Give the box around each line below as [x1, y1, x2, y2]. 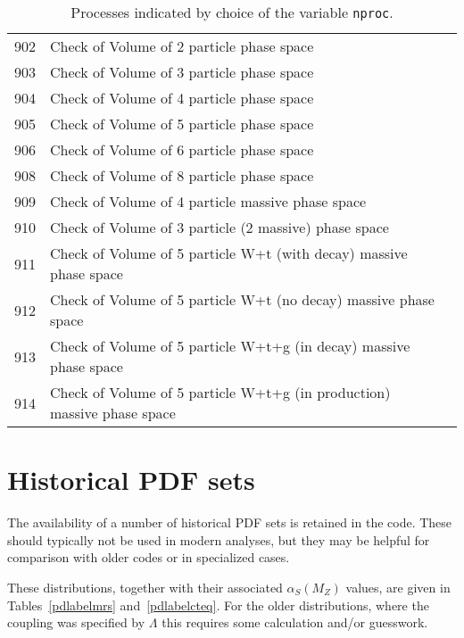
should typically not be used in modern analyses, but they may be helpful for [7, 530, 430, 549]
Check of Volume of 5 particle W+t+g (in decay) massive [50, 336, 410, 356]
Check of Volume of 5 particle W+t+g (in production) [50, 382, 391, 402]
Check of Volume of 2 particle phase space [50, 36, 314, 56]
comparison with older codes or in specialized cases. [7, 548, 290, 567]
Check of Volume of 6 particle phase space [50, 139, 314, 160]
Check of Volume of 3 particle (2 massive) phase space [50, 217, 389, 237]
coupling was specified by [7, 613, 145, 632]
